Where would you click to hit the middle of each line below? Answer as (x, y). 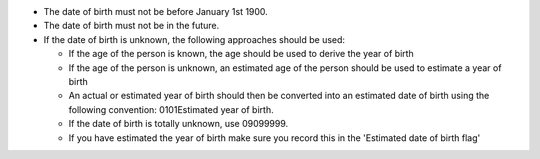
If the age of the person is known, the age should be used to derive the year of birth (241, 54)
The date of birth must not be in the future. (131, 26)
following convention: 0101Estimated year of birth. (171, 109)
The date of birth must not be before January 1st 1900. (156, 11)
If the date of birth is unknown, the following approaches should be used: (194, 39)
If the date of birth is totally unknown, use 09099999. (178, 124)
